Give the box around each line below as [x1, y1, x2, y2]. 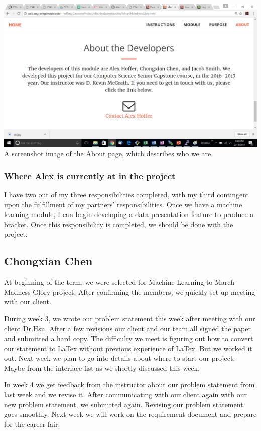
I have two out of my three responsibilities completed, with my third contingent [4, 189, 249, 199]
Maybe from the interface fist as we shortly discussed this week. [4, 362, 200, 373]
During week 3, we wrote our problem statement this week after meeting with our [4, 313, 255, 324]
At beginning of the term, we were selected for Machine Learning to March [4, 277, 234, 287]
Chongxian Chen [4, 253, 93, 269]
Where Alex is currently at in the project [4, 169, 176, 182]
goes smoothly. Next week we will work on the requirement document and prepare [4, 409, 257, 419]
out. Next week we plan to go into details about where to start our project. [4, 353, 235, 363]
